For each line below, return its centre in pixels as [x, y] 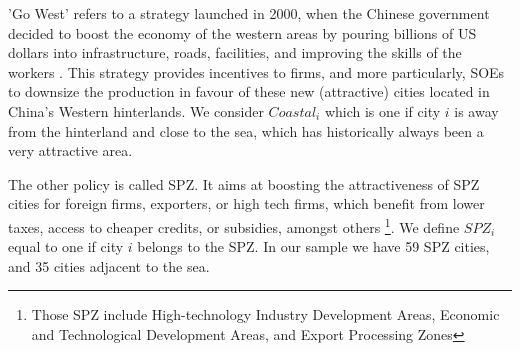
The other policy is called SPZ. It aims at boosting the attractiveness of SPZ [244, 183]
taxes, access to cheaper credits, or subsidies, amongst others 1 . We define [234, 225]
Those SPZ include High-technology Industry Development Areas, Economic [265, 314]
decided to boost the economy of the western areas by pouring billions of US [242, 32]
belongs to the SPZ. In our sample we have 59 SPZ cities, [313, 246]
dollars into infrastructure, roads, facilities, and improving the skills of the [235, 52]
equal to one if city [66, 246]
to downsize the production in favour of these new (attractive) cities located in [249, 91]
